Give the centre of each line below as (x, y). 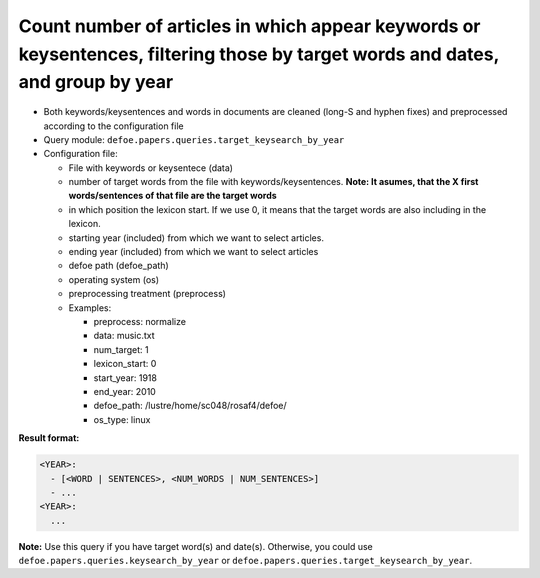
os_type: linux (122, 419)
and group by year (96, 82)
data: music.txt (124, 336)
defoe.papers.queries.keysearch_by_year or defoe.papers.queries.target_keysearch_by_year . (245, 561)
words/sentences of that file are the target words (172, 196)
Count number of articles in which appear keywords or (249, 26)
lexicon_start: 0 (125, 364)
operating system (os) (114, 279)
